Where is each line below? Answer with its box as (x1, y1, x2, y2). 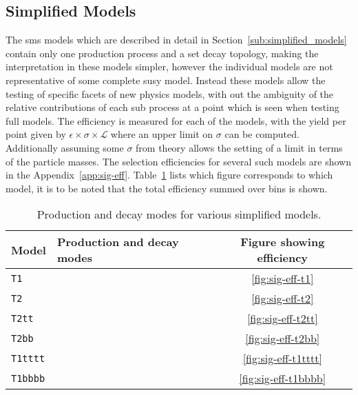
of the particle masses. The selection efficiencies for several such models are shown (6, 154, 352, 168)
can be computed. (224, 127, 299, 141)
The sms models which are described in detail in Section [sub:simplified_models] (6, 32, 347, 47)
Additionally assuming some (6, 140, 124, 154)
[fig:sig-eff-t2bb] (245, 330, 320, 347)
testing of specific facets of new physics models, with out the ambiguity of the (6, 86, 334, 101)
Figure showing (240, 234, 325, 250)
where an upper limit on (110, 127, 213, 141)
